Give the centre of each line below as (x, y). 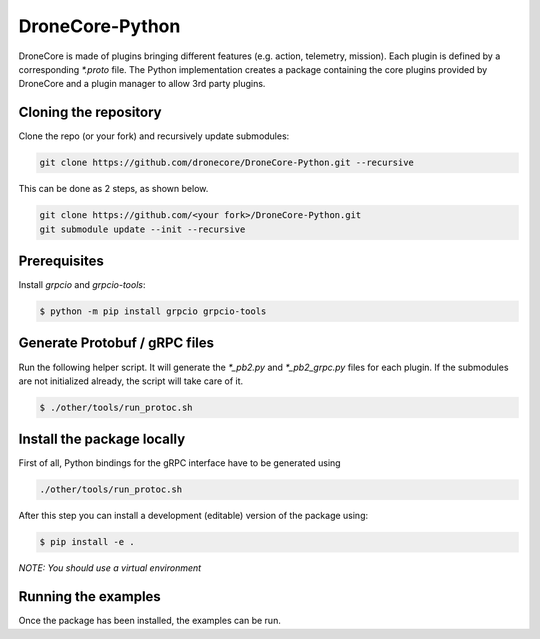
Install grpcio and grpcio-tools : (82, 285)
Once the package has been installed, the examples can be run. (150, 621)
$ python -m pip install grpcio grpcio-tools (153, 311)
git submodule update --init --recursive (142, 229)
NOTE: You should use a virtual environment (110, 568)
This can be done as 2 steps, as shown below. (113, 189)
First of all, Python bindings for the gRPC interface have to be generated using (179, 463)
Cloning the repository (90, 112)
